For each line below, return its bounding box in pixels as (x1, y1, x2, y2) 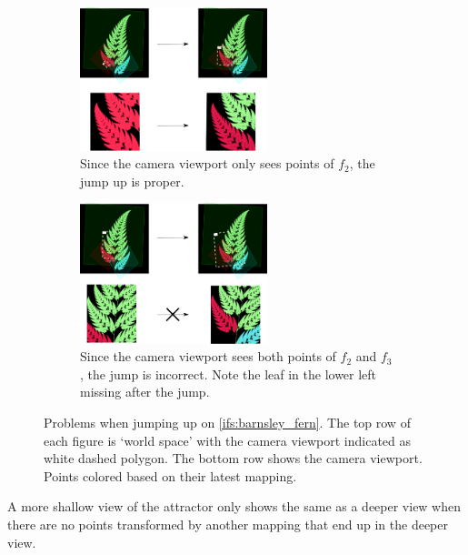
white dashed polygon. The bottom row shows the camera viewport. (44, 449, 423, 468)
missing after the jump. (80, 382, 210, 401)
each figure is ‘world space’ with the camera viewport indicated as (44, 430, 412, 449)
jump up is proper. (80, 171, 184, 190)
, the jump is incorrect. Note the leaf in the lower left (80, 364, 377, 383)
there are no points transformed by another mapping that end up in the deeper (7, 515, 448, 534)
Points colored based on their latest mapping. (44, 466, 297, 485)
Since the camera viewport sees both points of (80, 347, 336, 366)
